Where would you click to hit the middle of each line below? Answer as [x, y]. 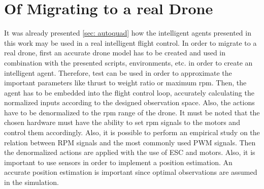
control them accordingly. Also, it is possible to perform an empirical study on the [132, 132]
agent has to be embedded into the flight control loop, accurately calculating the [129, 92]
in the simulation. [31, 182]
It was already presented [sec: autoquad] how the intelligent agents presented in [128, 33]
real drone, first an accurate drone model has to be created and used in [115, 53]
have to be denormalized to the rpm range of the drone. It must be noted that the [132, 112]
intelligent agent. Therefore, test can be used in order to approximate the [118, 72]
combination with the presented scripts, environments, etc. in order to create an [128, 62]
